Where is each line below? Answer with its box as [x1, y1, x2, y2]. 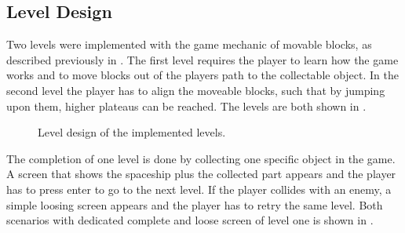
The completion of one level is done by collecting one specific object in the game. [6, 150, 396, 166]
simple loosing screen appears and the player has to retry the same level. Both [6, 196, 383, 213]
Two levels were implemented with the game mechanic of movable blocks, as [6, 36, 372, 53]
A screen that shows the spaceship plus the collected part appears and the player [6, 166, 396, 182]
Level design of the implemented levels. [38, 124, 226, 140]
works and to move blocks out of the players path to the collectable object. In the [6, 67, 399, 83]
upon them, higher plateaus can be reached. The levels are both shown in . [6, 97, 367, 114]
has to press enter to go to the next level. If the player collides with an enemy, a [6, 180, 392, 197]
